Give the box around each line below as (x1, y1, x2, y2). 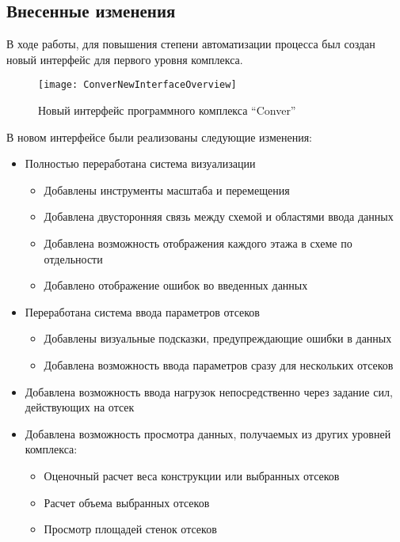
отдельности (44, 250, 103, 267)
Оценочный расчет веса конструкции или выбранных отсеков (44, 467, 340, 483)
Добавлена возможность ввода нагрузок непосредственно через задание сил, (25, 383, 393, 400)
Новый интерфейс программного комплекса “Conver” (38, 102, 296, 119)
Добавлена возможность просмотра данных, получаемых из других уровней (25, 425, 391, 442)
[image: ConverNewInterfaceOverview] (38, 79, 237, 91)
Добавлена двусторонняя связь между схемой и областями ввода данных (44, 208, 394, 225)
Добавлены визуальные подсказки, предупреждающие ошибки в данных (44, 330, 392, 347)
